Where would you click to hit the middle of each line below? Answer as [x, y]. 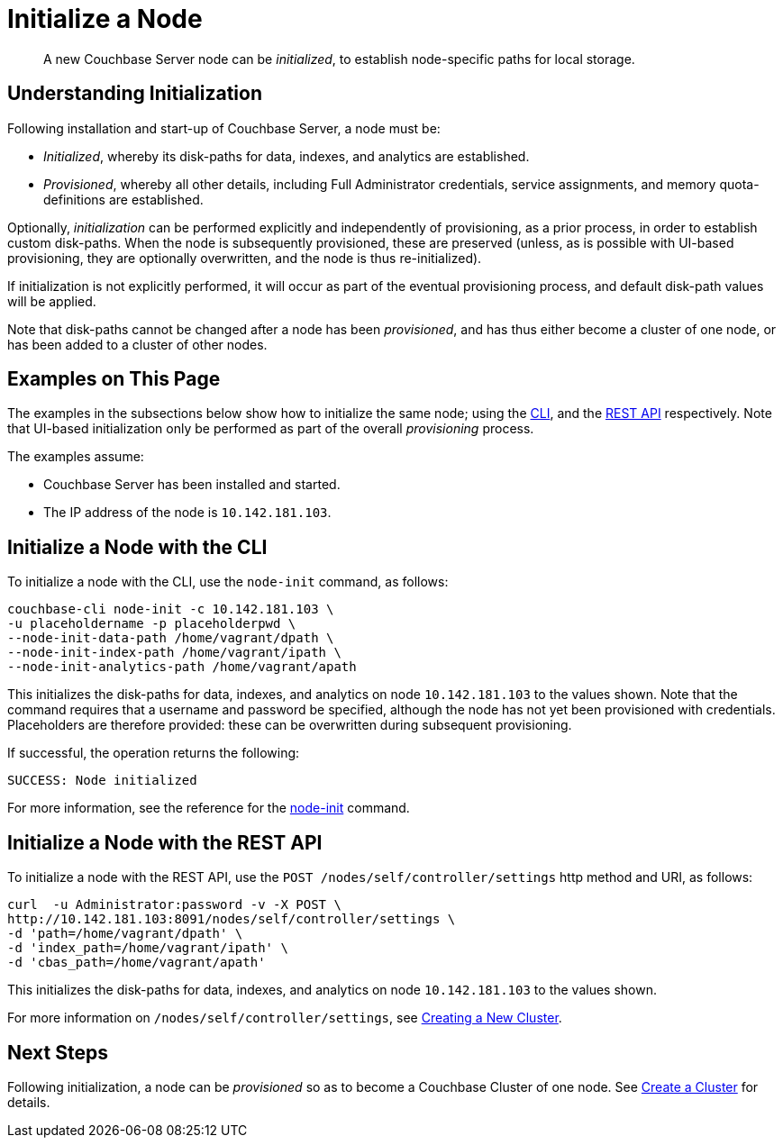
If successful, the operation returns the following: [154, 753]
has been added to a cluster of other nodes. [137, 344]
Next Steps [58, 1052]
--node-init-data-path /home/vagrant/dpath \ [171, 638]
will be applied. [52, 301]
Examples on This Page [114, 379]
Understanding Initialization [135, 94]
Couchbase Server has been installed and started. [192, 485]
